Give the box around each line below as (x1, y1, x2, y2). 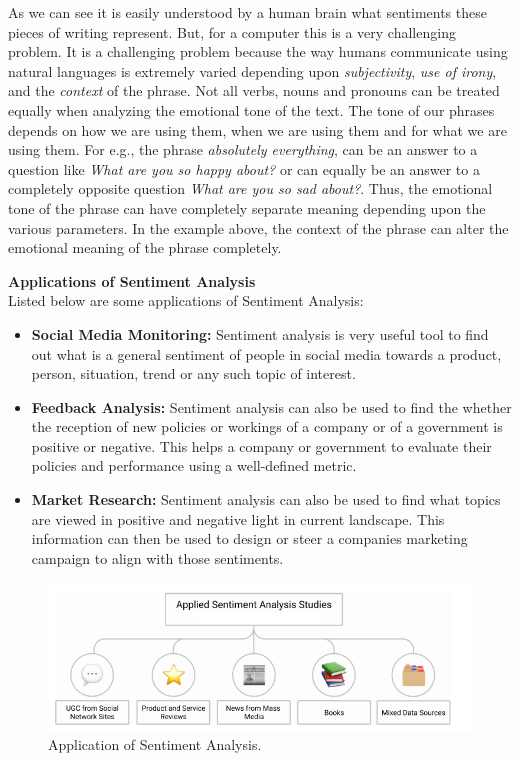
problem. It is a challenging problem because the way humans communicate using (8, 41, 508, 62)
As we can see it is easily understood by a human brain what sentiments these (8, 2, 487, 22)
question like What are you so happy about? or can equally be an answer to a (8, 158, 480, 179)
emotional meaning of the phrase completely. (8, 237, 282, 258)
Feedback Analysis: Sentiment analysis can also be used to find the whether (31, 396, 512, 417)
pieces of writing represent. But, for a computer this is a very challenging (8, 21, 456, 42)
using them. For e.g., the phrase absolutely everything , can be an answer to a (8, 139, 478, 160)
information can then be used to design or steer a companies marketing (31, 528, 468, 549)
